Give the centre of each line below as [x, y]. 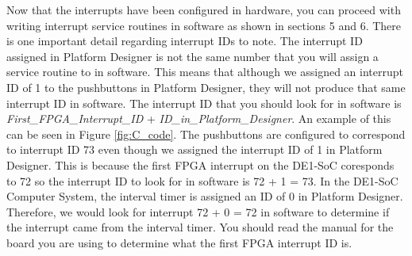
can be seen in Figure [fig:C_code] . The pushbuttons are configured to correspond [206, 134]
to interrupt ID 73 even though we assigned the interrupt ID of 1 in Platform [194, 149]
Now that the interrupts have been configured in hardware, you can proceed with [204, 10]
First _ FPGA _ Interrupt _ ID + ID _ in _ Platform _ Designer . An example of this [199, 118]
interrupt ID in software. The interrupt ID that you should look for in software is [204, 103]
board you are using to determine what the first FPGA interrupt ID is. [179, 242]
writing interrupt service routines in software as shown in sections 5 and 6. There [204, 25]
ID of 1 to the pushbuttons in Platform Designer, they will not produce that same [206, 87]
